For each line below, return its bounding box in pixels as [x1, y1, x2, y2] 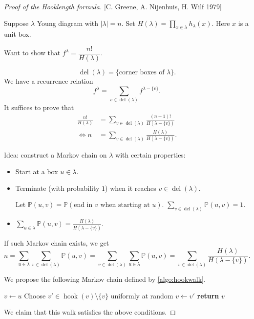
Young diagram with [37, 18, 99, 28]
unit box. [4, 29, 31, 39]
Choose [24, 290, 46, 300]
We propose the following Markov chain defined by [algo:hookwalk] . [4, 274, 206, 284]
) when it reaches [105, 182, 156, 193]
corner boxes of [119, 69, 165, 76]
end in [74, 202, 93, 209]
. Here [212, 18, 230, 28]
